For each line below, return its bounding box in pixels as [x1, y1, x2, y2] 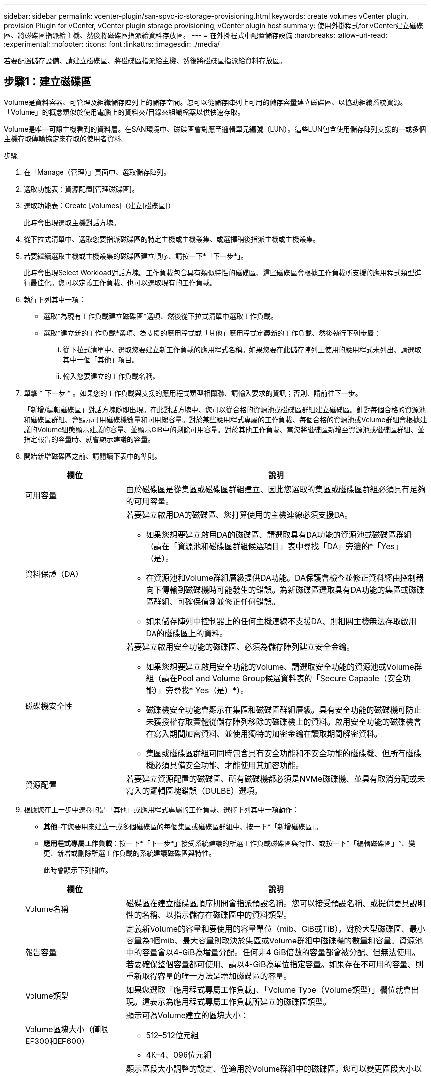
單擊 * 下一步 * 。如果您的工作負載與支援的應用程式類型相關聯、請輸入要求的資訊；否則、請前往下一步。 [24, 388, 362, 397]
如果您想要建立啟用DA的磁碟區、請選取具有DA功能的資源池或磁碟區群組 [146, 529, 412, 539]
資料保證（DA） [25, 569, 84, 579]
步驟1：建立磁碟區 [4, 75, 92, 88]
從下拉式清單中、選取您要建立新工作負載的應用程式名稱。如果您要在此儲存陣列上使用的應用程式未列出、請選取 [63, 345, 421, 354]
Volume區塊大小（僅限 [25, 1024, 108, 1034]
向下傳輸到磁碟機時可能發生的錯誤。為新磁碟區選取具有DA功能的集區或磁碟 [146, 584, 425, 595]
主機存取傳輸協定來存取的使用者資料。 [4, 134, 128, 143]
